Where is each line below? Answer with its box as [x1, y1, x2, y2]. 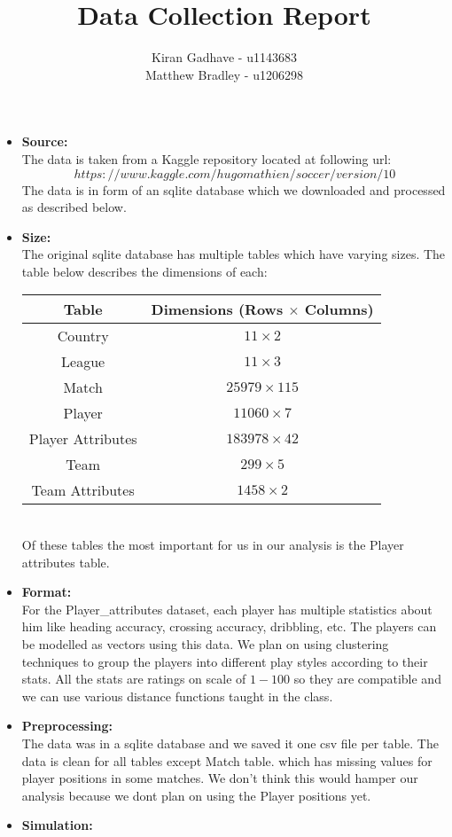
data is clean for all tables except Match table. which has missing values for [21, 751, 433, 770]
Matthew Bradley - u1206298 [145, 65, 303, 83]
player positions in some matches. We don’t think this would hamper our [21, 769, 418, 787]
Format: [21, 583, 72, 601]
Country [57, 325, 109, 347]
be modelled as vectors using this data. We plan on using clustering [21, 635, 389, 653]
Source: [21, 132, 68, 151]
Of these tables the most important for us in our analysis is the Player [21, 536, 404, 554]
